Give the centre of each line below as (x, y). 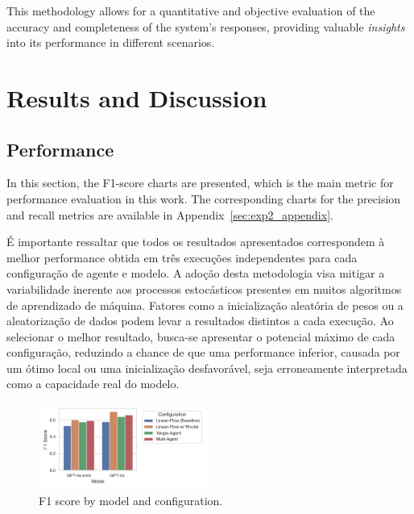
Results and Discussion (137, 97)
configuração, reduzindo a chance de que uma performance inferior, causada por (203, 352)
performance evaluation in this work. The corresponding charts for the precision (204, 198)
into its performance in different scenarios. (111, 42)
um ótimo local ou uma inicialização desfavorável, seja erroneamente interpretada (207, 368)
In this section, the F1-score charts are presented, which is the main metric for (200, 183)
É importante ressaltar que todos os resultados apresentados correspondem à (196, 242)
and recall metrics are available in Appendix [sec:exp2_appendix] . (170, 214)
